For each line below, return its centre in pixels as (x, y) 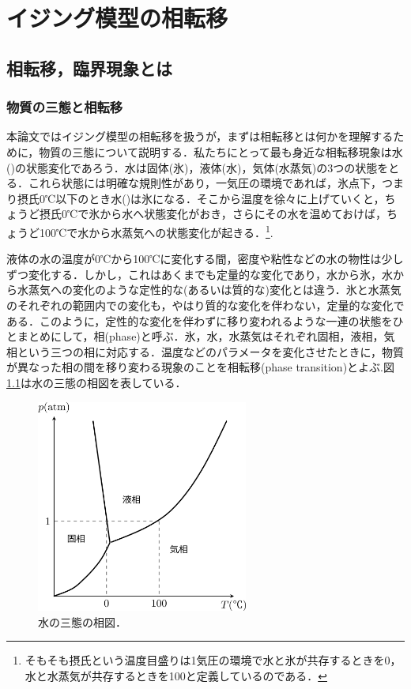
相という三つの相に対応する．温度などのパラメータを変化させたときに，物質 (205, 351)
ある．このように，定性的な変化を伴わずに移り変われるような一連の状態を (200, 320)
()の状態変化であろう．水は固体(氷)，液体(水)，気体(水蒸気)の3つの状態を (198, 167)
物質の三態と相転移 (65, 107)
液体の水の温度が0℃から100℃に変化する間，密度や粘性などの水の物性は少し (205, 259)
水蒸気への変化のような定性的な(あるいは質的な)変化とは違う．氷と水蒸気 (209, 290)
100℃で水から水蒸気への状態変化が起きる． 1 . (156, 231)
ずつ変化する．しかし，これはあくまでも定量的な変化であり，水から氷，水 (200, 274)
